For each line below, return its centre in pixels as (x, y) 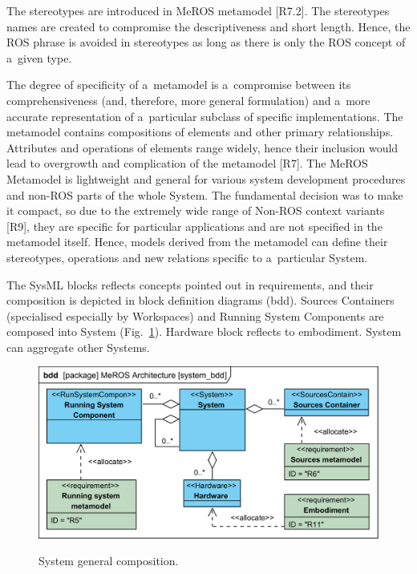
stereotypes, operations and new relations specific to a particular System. (187, 257)
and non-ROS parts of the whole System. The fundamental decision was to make (205, 194)
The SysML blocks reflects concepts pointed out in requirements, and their (190, 284)
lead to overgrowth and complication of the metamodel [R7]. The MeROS (187, 163)
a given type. (39, 57)
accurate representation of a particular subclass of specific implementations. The (205, 116)
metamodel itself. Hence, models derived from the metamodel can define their (197, 242)
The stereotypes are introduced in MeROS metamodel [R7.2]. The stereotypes (198, 10)
